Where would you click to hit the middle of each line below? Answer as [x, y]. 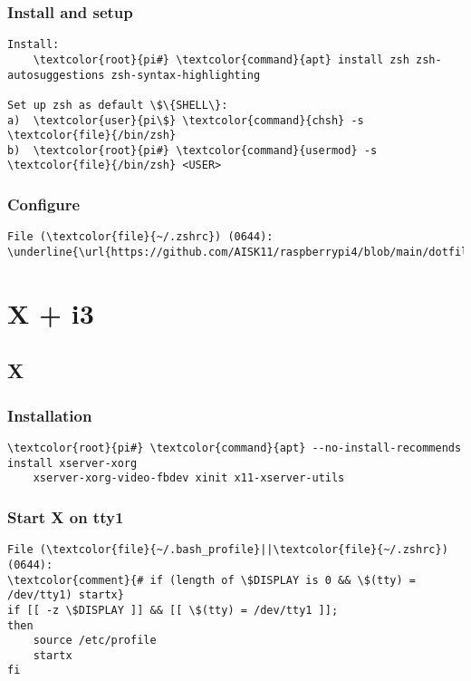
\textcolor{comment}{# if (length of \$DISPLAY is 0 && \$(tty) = [212, 580]
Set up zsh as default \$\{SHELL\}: [118, 105]
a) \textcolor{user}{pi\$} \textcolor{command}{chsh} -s [186, 120]
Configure [44, 204]
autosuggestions [56, 75]
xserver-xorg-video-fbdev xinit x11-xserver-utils [189, 478]
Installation [50, 415]
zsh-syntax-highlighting [186, 75]
